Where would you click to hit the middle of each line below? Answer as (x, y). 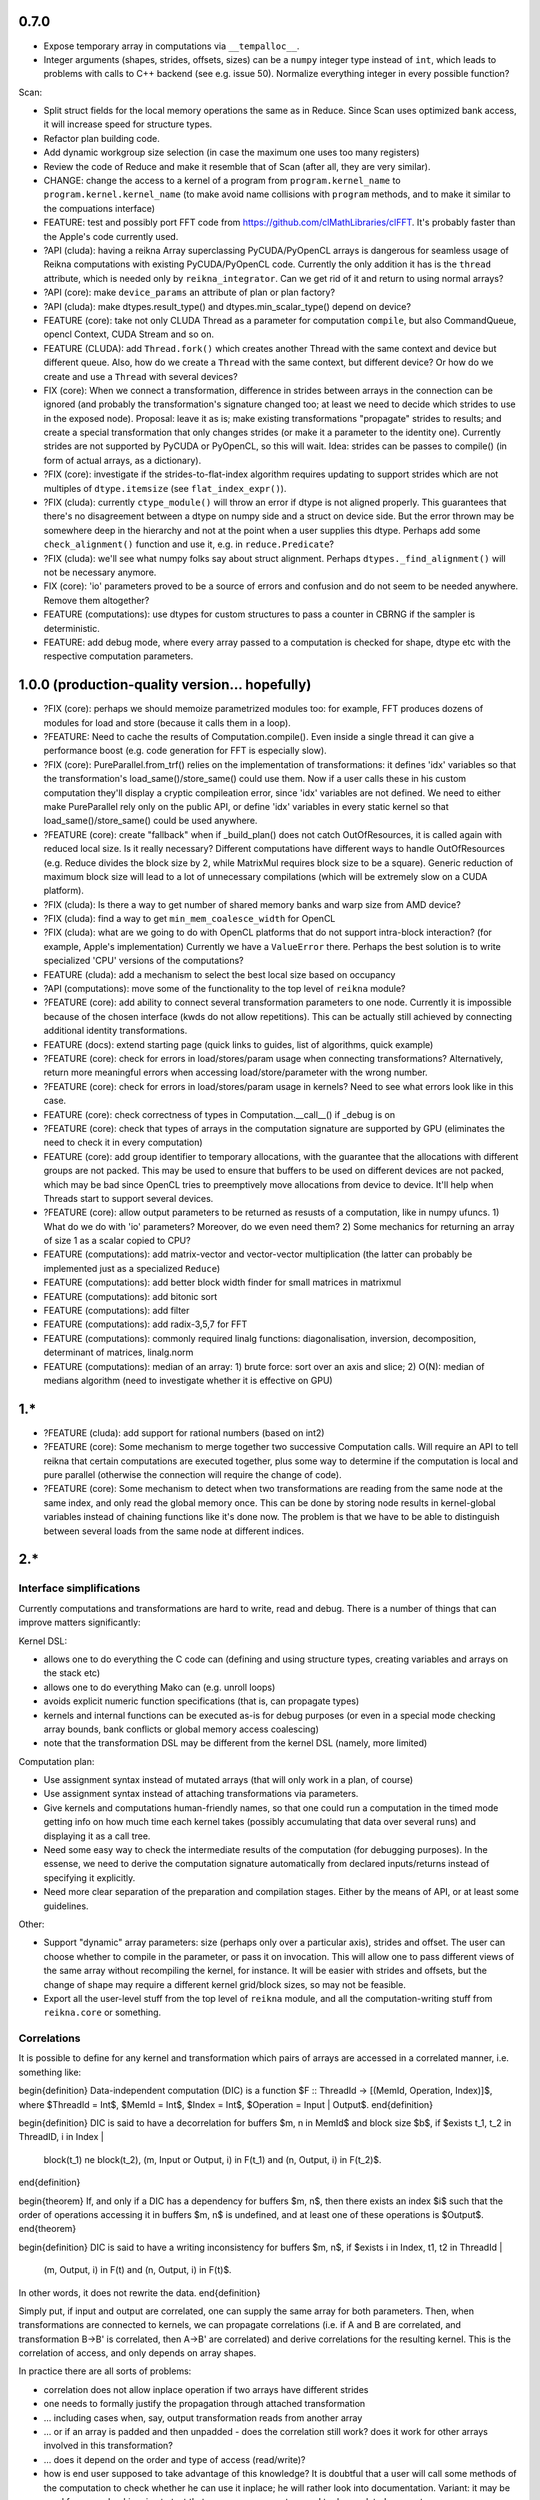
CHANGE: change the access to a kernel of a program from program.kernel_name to (222, 181)
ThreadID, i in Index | (61, 2137)
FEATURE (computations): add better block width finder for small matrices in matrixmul (222, 1282)
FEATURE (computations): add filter (116, 1311)
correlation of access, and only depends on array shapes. (137, 2353)
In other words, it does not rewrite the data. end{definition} (139, 2292)
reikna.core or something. (102, 2012)
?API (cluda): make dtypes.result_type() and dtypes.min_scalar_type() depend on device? (227, 306)
